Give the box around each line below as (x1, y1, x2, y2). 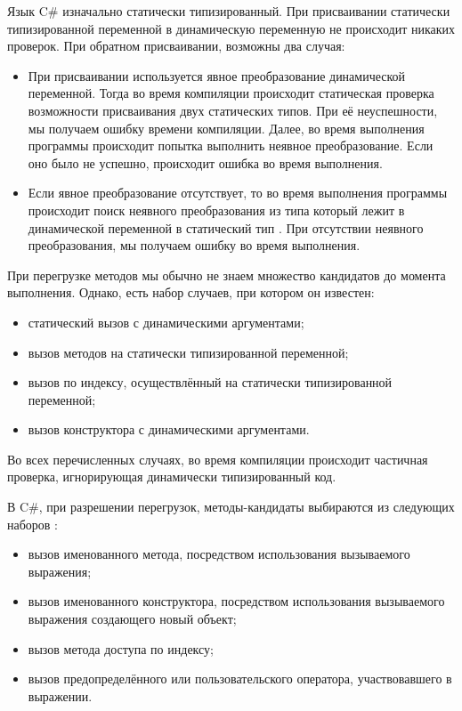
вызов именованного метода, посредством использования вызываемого (28, 545, 410, 563)
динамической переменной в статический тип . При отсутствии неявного (28, 218, 424, 237)
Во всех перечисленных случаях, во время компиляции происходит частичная (7, 449, 428, 468)
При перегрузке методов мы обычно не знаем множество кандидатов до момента (7, 265, 446, 284)
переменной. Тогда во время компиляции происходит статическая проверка (28, 84, 434, 102)
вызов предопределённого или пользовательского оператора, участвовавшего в (28, 669, 452, 688)
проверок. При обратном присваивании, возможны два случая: (7, 36, 345, 55)
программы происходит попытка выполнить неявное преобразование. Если (28, 136, 434, 155)
